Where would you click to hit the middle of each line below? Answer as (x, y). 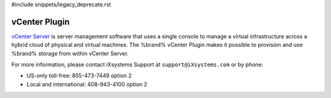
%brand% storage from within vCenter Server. (70, 53)
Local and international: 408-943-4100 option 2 (87, 84)
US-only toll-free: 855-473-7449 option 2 (79, 75)
